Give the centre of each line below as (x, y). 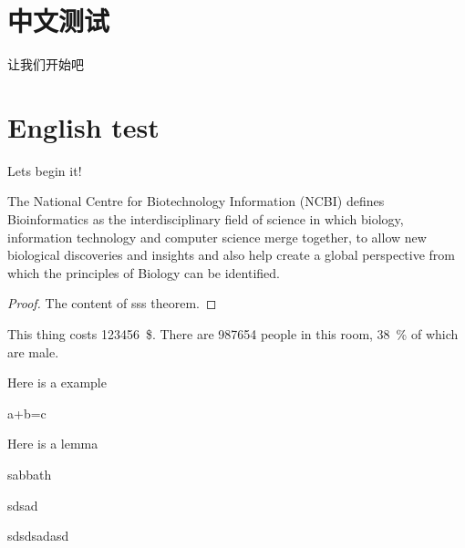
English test (83, 126)
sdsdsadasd (38, 536)
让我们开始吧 (46, 64)
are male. (33, 352)
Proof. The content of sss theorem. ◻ (112, 303)
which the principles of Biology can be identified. (144, 272)
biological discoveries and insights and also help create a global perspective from (231, 255)
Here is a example (57, 383)
